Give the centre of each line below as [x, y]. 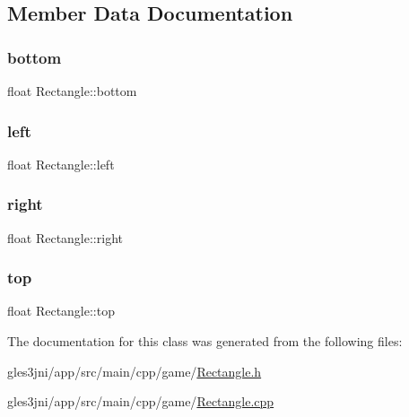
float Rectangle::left [61, 164]
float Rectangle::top [61, 311]
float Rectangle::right [65, 237]
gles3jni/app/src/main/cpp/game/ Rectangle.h [135, 371]
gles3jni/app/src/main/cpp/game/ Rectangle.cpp [141, 401]
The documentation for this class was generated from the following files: [205, 341]
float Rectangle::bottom [72, 91]
